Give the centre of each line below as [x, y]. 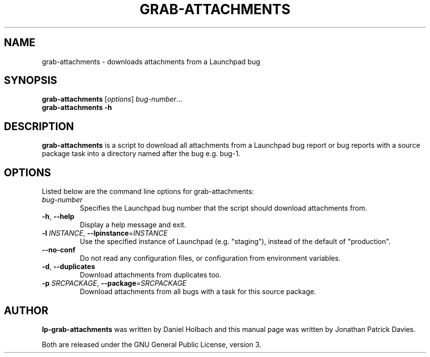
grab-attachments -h [77, 108]
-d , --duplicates [68, 267]
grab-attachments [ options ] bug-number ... [112, 99]
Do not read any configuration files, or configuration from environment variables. [210, 258]
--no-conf [59, 250]
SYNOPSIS [31, 81]
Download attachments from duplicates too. [150, 275]
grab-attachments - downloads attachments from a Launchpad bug [151, 61]
